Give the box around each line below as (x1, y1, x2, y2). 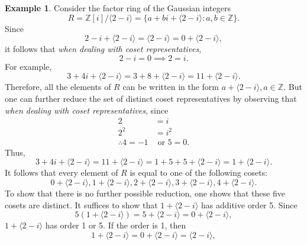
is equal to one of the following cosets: (130, 166, 268, 179)
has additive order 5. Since (201, 198, 298, 211)
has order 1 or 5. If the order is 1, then (45, 219, 186, 231)
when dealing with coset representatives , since (5, 104, 169, 116)
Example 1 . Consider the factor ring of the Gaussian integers (5, 2, 231, 14)
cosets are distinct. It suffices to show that (5, 198, 158, 211)
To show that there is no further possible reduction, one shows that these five (5, 186, 285, 199)
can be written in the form (122, 80, 219, 93)
